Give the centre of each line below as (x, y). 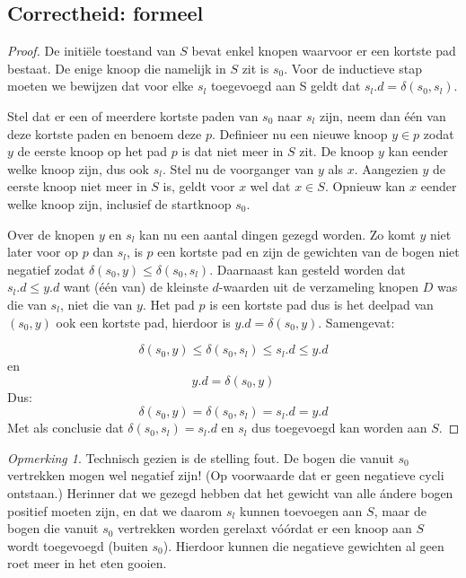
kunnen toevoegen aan (301, 510)
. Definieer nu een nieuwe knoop (300, 133)
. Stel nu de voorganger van (238, 168)
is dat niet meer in (233, 151)
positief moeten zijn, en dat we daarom (115, 510)
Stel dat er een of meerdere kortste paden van (133, 115)
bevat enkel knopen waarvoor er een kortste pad (324, 51)
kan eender (418, 151)
